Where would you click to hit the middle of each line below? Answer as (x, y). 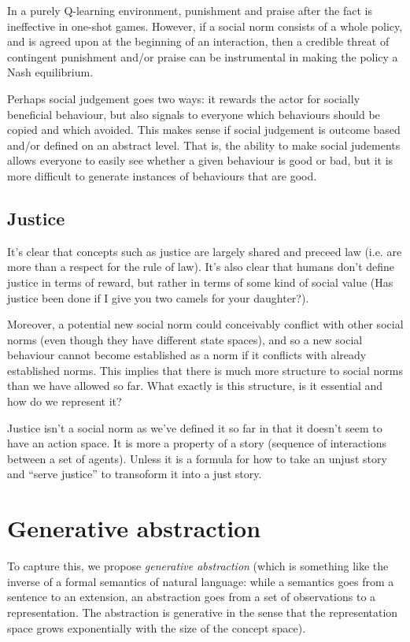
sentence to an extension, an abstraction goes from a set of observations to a (192, 597)
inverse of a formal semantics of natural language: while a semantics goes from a (201, 581)
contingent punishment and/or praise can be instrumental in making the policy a (203, 56)
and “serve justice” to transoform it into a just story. (135, 474)
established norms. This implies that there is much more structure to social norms (205, 370)
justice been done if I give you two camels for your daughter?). (158, 297)
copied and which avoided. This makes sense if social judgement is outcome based (204, 130)
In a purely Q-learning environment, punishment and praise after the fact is (190, 10)
